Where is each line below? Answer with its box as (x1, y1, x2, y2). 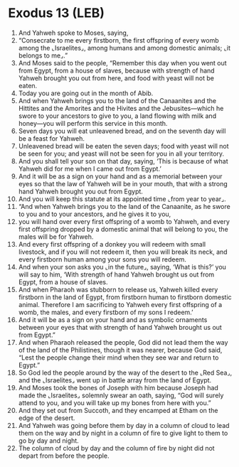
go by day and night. (18, 436, 79, 445)
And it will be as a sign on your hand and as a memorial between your (18, 172, 223, 181)
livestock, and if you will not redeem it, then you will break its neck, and (18, 247, 228, 256)
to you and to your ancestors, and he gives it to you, (18, 210, 171, 218)
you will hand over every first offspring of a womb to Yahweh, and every (18, 217, 230, 225)
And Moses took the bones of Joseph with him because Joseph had (18, 383, 219, 392)
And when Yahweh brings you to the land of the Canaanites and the (18, 96, 216, 104)
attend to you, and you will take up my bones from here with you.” (18, 398, 212, 407)
